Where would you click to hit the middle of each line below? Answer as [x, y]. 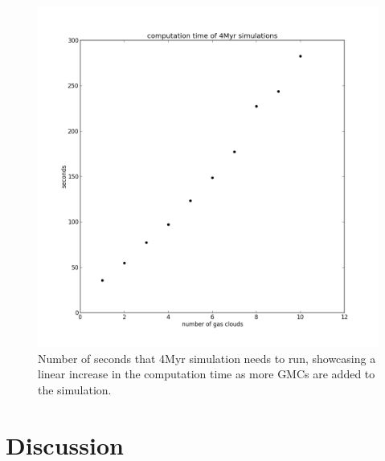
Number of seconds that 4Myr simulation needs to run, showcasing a [207, 358]
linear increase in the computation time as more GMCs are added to [207, 374]
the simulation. [75, 389]
